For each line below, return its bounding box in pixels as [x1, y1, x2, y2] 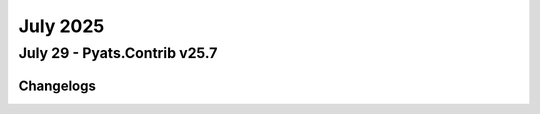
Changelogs [18, 77, 97, 94]
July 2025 [18, 15, 105, 37]
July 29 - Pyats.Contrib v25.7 [18, 44, 218, 62]
